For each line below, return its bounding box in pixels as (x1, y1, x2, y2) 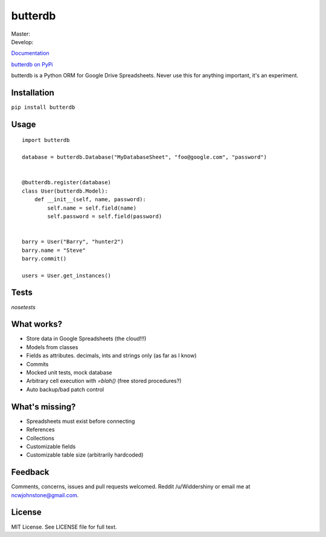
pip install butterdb (11, 104, 75, 111)
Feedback (11, 467, 50, 477)
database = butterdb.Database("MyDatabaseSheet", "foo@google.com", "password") (22, 154, 267, 161)
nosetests (11, 303, 36, 310)
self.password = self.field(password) (47, 213, 162, 220)
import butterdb (22, 137, 70, 144)
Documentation (11, 50, 50, 57)
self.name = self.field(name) (47, 204, 137, 211)
